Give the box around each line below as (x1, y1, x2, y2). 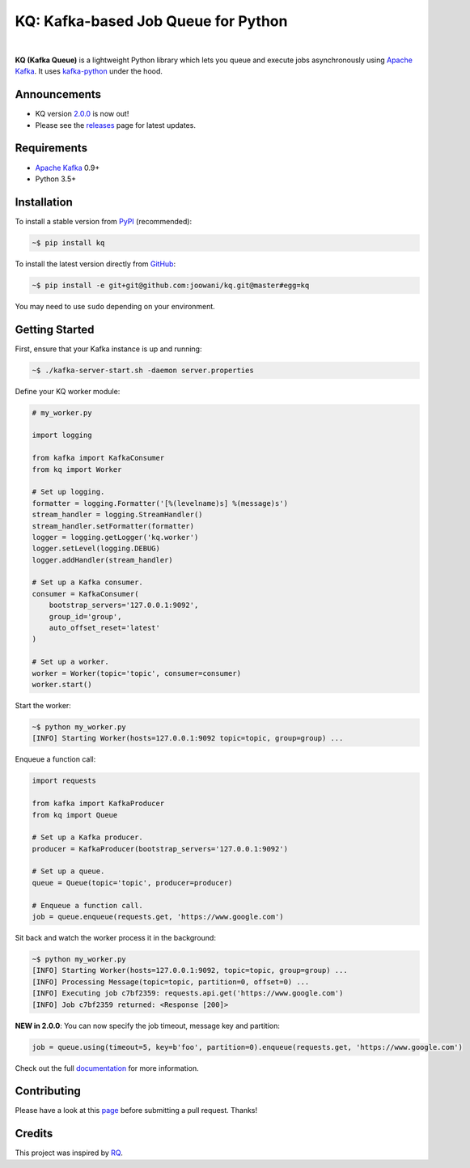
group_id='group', (49, 612, 122, 621)
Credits (15, 1127, 53, 1140)
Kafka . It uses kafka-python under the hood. (15, 66, 163, 76)
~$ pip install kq (32, 238, 105, 247)
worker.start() (32, 680, 92, 689)
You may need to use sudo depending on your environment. (15, 301, 216, 311)
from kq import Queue (32, 810, 118, 819)
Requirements (15, 142, 88, 155)
